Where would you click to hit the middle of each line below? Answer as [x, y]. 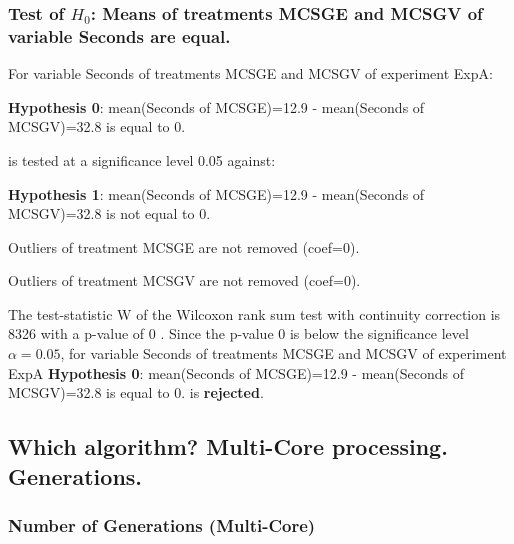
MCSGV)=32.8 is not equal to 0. [109, 213]
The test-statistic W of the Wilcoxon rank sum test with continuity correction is [254, 313]
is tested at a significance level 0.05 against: [142, 159]
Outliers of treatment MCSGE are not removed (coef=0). [184, 246]
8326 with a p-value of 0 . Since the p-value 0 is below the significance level [238, 333]
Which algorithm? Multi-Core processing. [228, 446]
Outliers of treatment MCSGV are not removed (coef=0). [184, 280]
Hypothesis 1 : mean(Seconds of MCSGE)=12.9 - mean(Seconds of [216, 193]
